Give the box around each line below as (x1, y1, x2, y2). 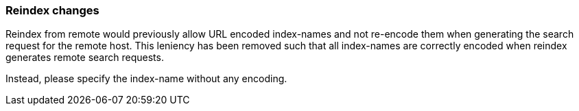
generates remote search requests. (5, 51, 164, 64)
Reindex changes (5, 3, 99, 17)
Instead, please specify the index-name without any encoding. (5, 73, 287, 85)
